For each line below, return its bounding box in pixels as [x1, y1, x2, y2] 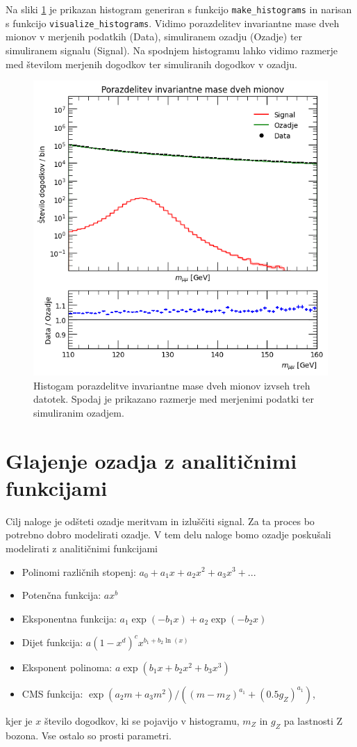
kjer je [6, 713, 33, 728]
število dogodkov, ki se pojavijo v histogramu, [44, 713, 240, 728]
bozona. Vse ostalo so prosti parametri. [6, 728, 172, 742]
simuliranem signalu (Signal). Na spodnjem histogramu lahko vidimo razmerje [6, 42, 338, 57]
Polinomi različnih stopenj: [22, 564, 136, 579]
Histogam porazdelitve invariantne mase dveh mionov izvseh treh [33, 378, 310, 392]
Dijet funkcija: [22, 634, 83, 649]
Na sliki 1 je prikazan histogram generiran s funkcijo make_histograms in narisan [6, 2, 352, 16]
